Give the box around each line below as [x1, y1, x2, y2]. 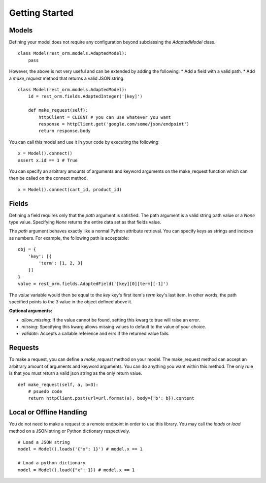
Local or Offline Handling [9, 408, 87, 417]
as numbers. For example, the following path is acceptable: [9, 235, 129, 241]
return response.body [38, 128, 91, 134]
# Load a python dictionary [18, 460, 86, 466]
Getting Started [9, 7, 74, 18]
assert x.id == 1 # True [18, 158, 78, 163]
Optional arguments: [9, 308, 53, 314]
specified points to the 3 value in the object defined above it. [9, 298, 133, 305]
